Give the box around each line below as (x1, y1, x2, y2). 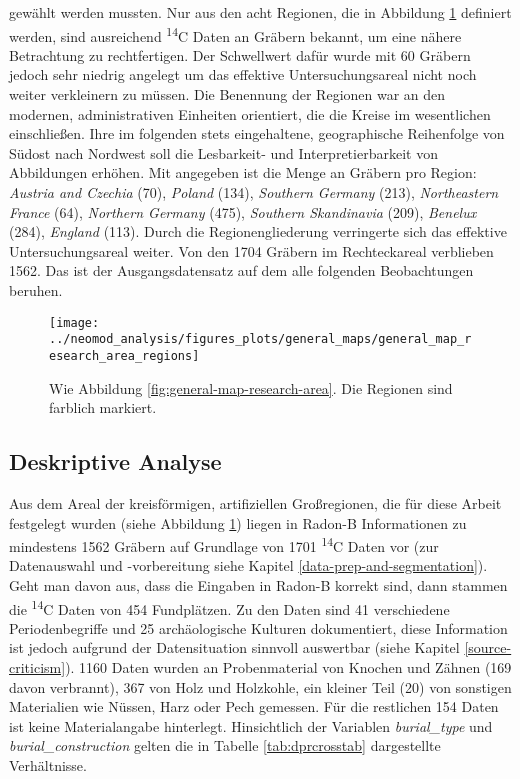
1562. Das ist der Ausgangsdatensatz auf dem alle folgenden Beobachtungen (9, 260, 474, 281)
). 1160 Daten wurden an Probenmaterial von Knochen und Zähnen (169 (65, 656, 512, 677)
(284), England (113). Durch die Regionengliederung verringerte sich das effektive (9, 221, 507, 242)
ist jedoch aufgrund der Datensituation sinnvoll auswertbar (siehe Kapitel (9, 637, 460, 658)
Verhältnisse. (9, 754, 87, 775)
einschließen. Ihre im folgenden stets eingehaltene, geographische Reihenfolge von (9, 123, 505, 144)
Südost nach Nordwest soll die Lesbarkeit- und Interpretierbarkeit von (9, 142, 438, 163)
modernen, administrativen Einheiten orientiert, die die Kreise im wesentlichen (9, 103, 491, 124)
